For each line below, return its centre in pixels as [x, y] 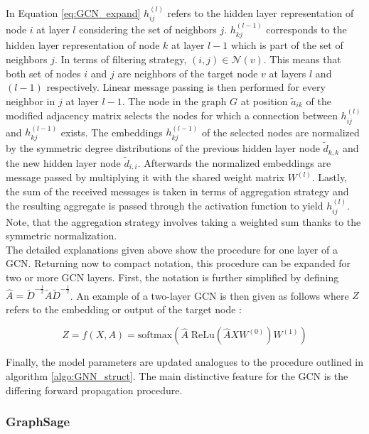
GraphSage [38, 422]
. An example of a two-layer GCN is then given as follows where [209, 295]
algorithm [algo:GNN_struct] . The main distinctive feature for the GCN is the [177, 376]
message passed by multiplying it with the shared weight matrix [145, 177]
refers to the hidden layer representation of [261, 12]
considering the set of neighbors [148, 29]
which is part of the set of [287, 45]
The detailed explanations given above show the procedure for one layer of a [172, 249]
